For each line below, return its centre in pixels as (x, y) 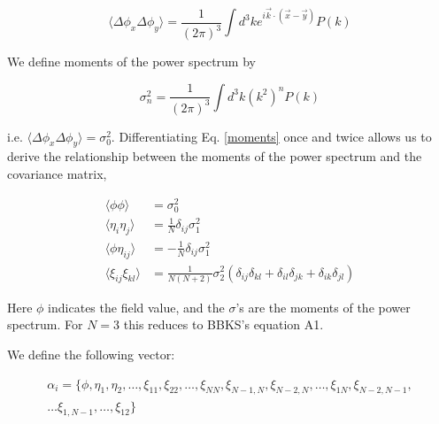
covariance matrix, (57, 173)
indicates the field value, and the (136, 307)
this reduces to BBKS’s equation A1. (223, 324)
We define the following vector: (91, 355)
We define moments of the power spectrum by (131, 62)
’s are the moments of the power (323, 307)
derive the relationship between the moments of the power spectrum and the (215, 156)
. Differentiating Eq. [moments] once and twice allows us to (271, 136)
